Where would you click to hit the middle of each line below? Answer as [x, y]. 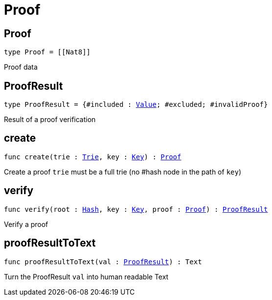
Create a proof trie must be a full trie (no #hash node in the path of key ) [123, 172]
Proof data [21, 67]
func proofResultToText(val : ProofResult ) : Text [103, 262]
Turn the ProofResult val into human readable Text [86, 276]
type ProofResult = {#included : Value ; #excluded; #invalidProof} [136, 105]
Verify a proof [26, 224]
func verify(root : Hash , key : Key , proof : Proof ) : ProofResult [136, 209]
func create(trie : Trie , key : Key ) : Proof [93, 157]
